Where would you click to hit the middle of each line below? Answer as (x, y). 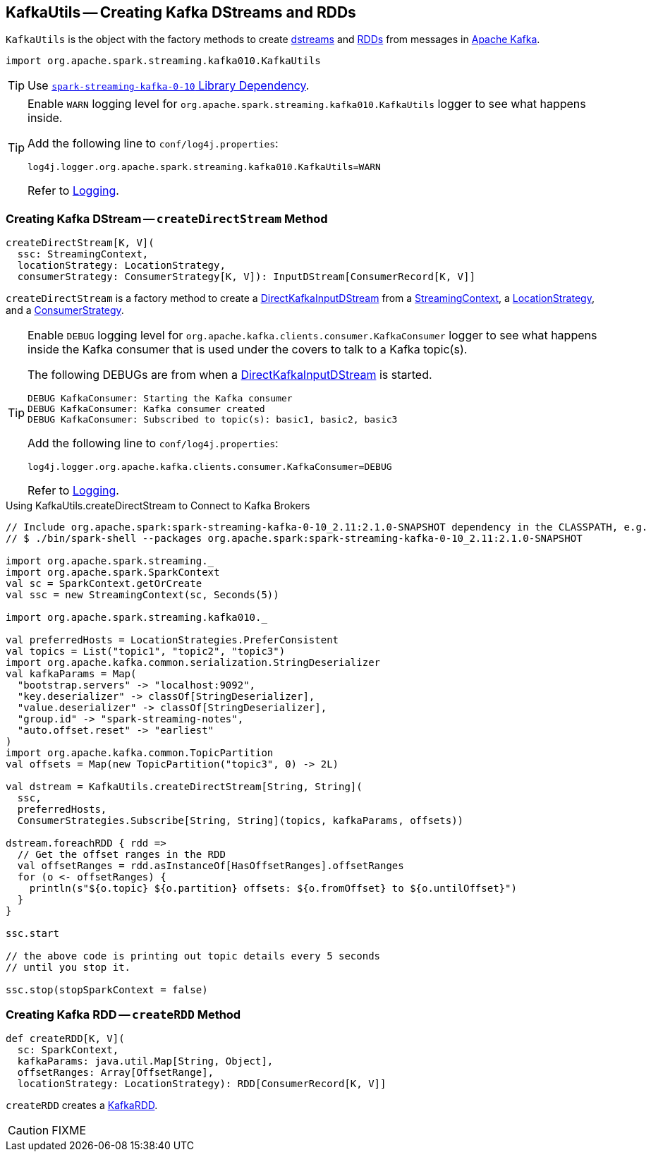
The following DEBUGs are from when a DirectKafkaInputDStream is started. (230, 375)
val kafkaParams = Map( (71, 674)
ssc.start (32, 934)
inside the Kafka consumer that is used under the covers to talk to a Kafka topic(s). (248, 350)
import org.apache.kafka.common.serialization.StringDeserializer (193, 663)
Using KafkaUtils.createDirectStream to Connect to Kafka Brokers (158, 506)
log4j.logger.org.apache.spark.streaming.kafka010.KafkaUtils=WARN (204, 167)
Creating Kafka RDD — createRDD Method (123, 1014)
